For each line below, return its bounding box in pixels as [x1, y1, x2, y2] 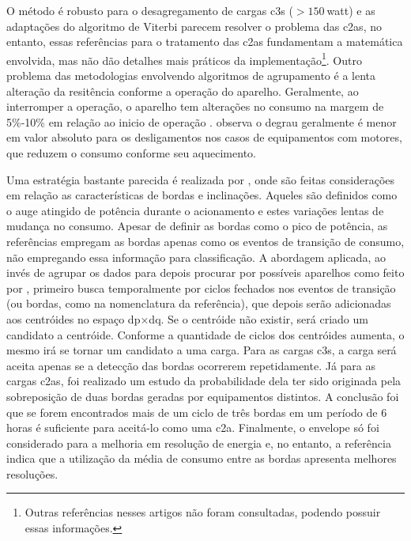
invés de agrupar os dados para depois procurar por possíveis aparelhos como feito [6, 264, 405, 281]
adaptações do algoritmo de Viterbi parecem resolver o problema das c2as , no [6, 17, 382, 34]
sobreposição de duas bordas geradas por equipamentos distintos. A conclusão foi [6, 388, 399, 404]
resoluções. [6, 465, 58, 482]
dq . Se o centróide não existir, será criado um [149, 310, 368, 327]
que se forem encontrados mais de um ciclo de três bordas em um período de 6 [6, 403, 387, 420]
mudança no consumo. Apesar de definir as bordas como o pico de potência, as [6, 218, 388, 234]
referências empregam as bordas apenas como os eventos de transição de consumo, [6, 233, 405, 249]
